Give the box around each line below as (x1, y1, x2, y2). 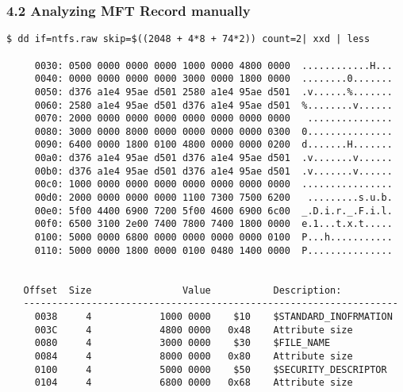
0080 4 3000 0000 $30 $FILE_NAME (34, 337, 331, 349)
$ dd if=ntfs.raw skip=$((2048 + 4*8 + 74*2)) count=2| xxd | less (6, 33, 370, 45)
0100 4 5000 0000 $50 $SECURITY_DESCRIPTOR (34, 363, 387, 375)
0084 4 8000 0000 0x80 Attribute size (34, 350, 353, 362)
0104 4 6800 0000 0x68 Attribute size (34, 377, 353, 389)
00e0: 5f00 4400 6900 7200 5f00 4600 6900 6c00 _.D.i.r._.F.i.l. (34, 205, 393, 217)
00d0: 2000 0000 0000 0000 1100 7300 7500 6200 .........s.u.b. (34, 192, 393, 204)
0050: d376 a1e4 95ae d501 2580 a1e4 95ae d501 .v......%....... (34, 86, 393, 98)
